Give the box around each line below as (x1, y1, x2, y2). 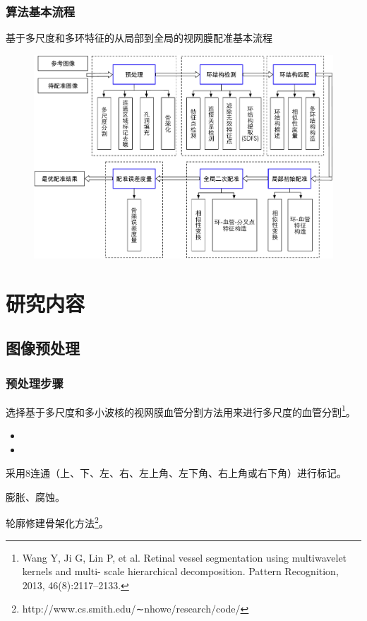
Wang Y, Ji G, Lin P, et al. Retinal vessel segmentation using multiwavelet (22, 550, 347, 564)
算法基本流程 (6, 2, 76, 20)
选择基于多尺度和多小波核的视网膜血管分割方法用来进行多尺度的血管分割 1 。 (6, 402, 356, 419)
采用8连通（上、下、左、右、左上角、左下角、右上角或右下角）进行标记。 (6, 466, 347, 480)
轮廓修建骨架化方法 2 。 (6, 514, 109, 531)
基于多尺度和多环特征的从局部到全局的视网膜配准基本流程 (6, 30, 272, 45)
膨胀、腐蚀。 (6, 489, 65, 504)
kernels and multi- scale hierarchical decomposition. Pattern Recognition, (22, 564, 339, 579)
